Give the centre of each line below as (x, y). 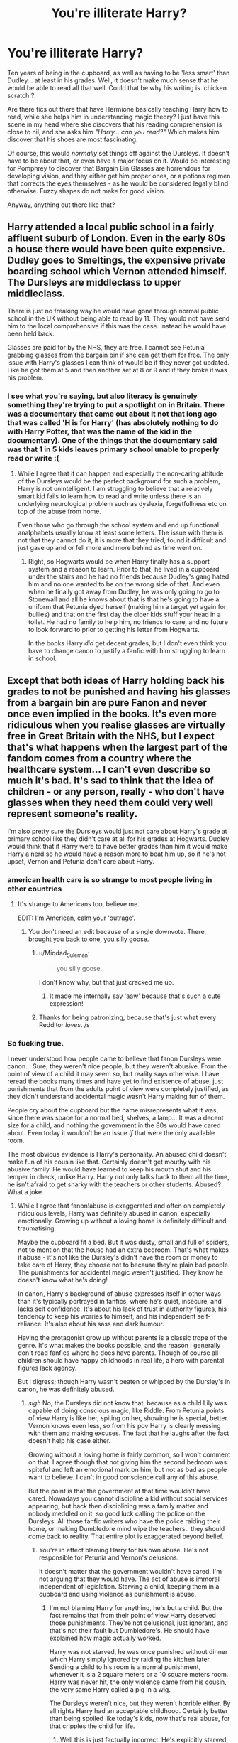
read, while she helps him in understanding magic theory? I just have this (114, 117)
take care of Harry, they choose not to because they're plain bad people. (124, 1265)
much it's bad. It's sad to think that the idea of (110, 781)
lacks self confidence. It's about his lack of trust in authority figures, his (122, 1309)
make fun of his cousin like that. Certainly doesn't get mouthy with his (109, 1162)
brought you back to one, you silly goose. (89, 939)
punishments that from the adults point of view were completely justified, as (118, 1089)
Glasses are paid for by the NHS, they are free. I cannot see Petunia (106, 347)
